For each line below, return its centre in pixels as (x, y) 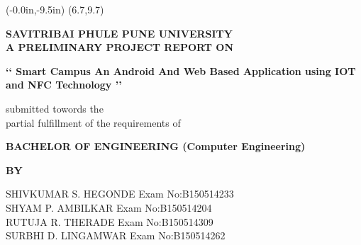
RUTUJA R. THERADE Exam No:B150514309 (110, 221)
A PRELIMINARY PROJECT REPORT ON (120, 47)
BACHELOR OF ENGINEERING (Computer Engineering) (156, 146)
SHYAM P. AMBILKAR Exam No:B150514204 (109, 207)
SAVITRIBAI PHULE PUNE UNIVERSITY (119, 33)
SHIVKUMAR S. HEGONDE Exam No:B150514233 (120, 194)
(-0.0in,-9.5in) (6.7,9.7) (55, 9)
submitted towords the (55, 108)
